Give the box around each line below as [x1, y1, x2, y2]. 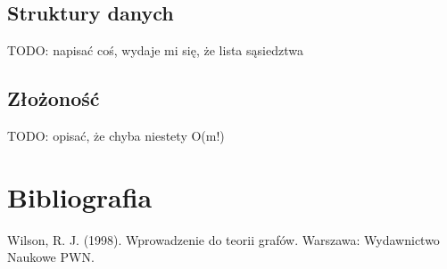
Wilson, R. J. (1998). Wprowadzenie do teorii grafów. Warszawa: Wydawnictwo [7, 230, 440, 249]
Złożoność [7, 85, 100, 112]
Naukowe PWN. [7, 248, 95, 266]
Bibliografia [7, 178, 153, 215]
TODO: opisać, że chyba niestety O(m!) [7, 126, 225, 144]
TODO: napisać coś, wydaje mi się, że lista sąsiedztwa [7, 41, 303, 60]
